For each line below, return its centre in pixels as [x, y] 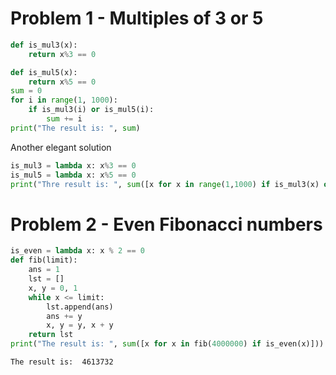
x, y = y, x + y [80, 325]
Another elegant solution [61, 147]
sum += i [64, 119]
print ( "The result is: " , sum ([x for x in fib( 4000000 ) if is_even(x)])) [167, 344]
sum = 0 [26, 91]
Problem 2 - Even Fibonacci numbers [166, 224]
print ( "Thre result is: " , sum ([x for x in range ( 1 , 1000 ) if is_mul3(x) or [171, 184]
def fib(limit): [44, 260]
